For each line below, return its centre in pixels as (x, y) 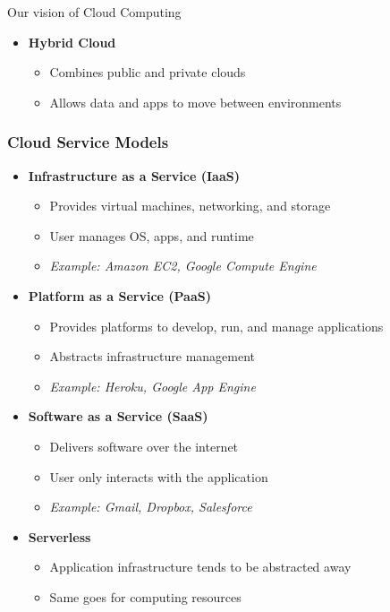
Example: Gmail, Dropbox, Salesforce (151, 507)
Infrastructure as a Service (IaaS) (134, 175)
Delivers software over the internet (144, 446)
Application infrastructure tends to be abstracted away (200, 567)
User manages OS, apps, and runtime (152, 235)
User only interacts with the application (159, 476)
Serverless (59, 536)
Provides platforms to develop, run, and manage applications (216, 326)
